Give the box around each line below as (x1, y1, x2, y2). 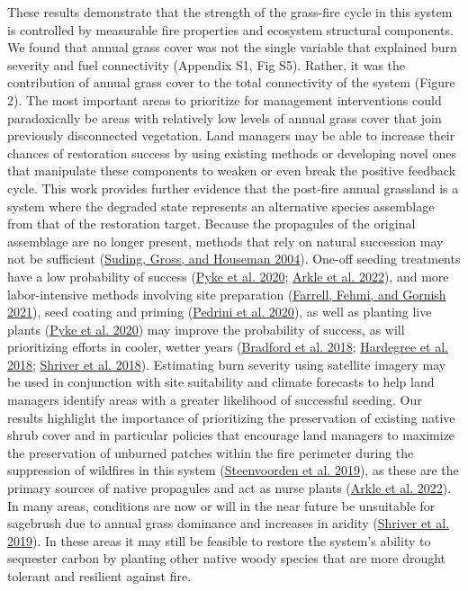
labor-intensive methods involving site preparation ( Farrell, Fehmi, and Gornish (7, 284, 446, 303)
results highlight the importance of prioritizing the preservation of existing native (7, 407, 455, 426)
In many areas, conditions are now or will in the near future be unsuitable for (7, 496, 436, 515)
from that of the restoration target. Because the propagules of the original (7, 214, 416, 233)
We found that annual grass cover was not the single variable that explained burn (7, 38, 457, 57)
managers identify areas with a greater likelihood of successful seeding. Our (7, 390, 422, 409)
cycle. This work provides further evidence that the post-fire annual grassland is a (7, 178, 459, 197)
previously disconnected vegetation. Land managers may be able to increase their (7, 126, 455, 145)
